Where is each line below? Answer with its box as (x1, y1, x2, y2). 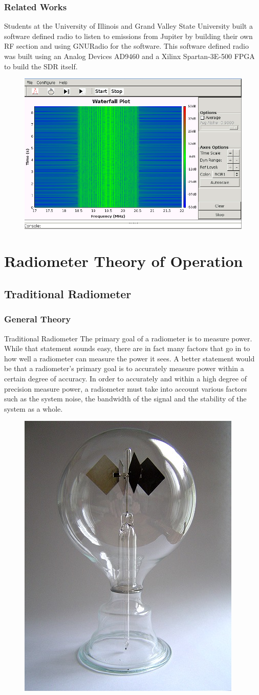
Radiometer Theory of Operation (4, 250, 243, 272)
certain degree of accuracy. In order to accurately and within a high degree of (4, 373, 247, 383)
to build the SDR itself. (4, 61, 78, 71)
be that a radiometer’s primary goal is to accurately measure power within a (4, 363, 244, 374)
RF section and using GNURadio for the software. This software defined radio (4, 41, 249, 51)
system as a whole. (4, 403, 63, 414)
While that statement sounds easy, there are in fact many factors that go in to (4, 343, 250, 354)
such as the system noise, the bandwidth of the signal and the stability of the (4, 393, 247, 404)
